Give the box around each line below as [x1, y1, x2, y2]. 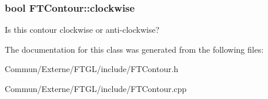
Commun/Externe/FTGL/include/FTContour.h [5, 63, 179, 75]
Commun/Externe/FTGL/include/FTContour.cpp [5, 83, 187, 94]
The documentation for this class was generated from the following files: [5, 43, 264, 55]
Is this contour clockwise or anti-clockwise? [5, 23, 160, 36]
